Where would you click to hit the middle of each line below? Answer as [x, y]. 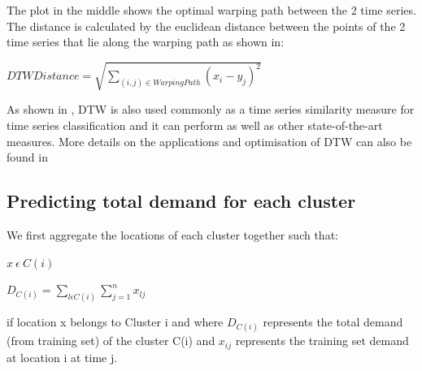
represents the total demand [333, 321]
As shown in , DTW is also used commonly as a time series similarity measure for [211, 109]
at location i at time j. [62, 357]
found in [27, 157]
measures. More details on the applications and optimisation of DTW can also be [209, 141]
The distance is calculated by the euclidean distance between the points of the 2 [206, 26]
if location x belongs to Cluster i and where [115, 321]
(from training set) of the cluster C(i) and [111, 341]
